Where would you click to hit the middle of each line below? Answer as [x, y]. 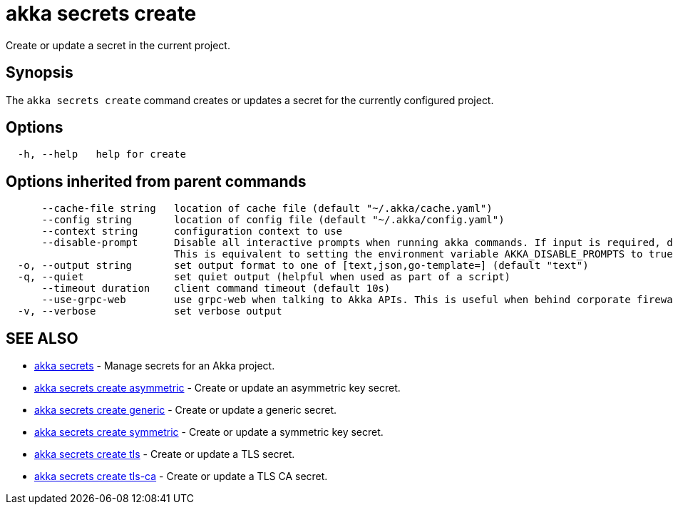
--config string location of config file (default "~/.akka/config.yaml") [273, 220]
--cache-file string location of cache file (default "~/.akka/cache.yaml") [267, 209]
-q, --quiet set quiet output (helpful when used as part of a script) [264, 277]
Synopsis [40, 73]
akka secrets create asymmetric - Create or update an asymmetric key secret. [217, 388]
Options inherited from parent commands [156, 181]
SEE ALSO [42, 338]
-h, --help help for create [102, 154]
